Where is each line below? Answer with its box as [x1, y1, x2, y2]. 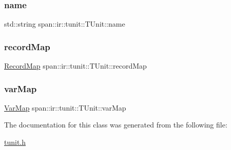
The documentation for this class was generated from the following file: [4, 119, 227, 130]
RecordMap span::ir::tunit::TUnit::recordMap [4, 60, 147, 71]
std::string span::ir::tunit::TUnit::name [4, 18, 125, 29]
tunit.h [4, 137, 26, 147]
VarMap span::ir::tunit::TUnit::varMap [4, 102, 126, 113]
